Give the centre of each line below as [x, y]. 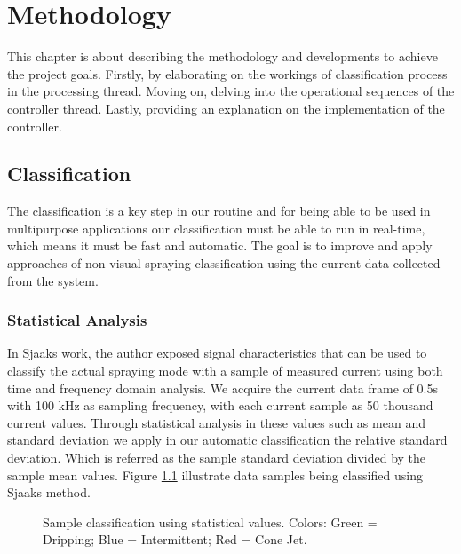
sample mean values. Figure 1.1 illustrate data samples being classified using [215, 475]
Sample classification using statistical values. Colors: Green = [210, 522]
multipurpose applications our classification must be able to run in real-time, [216, 228]
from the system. [53, 280]
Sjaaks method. [49, 492]
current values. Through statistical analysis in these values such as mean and [216, 422]
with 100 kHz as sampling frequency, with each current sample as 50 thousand [220, 405]
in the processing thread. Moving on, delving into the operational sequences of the [231, 91]
